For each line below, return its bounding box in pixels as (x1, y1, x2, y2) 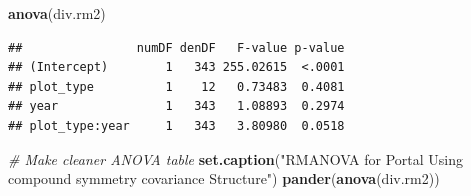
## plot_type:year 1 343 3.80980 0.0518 (8, 118, 345, 133)
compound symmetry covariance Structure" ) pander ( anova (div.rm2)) (8, 168, 440, 189)
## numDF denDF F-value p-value (8, 40, 345, 55)
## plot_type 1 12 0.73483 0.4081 (8, 79, 345, 94)
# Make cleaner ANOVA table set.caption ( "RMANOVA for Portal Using (8, 148, 464, 169)
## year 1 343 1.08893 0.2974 (8, 99, 345, 114)
